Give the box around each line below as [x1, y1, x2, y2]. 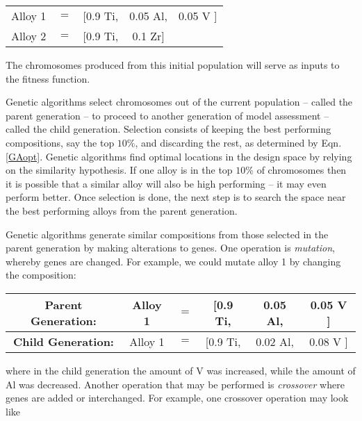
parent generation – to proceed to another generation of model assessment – [6, 108, 329, 122]
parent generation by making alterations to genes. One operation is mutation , [6, 240, 335, 255]
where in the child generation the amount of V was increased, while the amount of [6, 363, 356, 377]
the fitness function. [6, 71, 90, 85]
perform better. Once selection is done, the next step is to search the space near [6, 190, 346, 204]
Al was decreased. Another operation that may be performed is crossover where [6, 377, 345, 391]
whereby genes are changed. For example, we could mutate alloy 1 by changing [6, 254, 341, 268]
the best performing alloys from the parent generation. [6, 203, 238, 217]
